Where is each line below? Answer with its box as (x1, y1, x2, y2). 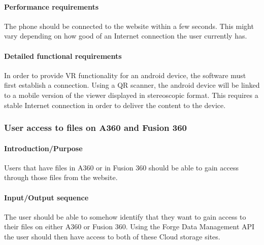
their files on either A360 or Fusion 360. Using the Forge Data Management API (4, 221, 255, 232)
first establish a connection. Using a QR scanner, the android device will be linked (4, 80, 260, 90)
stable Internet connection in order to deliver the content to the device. (4, 99, 226, 110)
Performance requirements (4, 1, 99, 12)
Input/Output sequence (4, 192, 89, 202)
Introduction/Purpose (4, 143, 83, 153)
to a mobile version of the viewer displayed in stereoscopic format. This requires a (4, 89, 258, 100)
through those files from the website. (4, 172, 118, 183)
